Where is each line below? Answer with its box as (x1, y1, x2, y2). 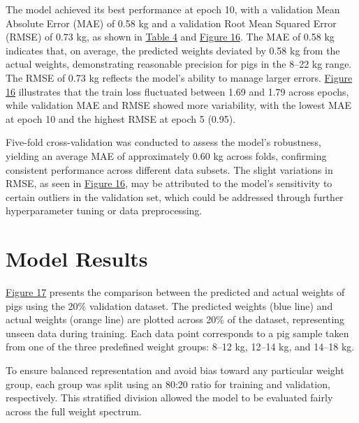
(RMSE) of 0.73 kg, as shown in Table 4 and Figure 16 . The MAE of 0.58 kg (6, 29, 335, 44)
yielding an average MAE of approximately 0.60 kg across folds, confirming (6, 148, 327, 163)
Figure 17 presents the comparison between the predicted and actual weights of (6, 285, 345, 299)
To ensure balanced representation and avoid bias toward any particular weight (6, 363, 344, 377)
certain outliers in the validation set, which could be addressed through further (6, 189, 344, 204)
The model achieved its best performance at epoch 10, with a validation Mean (6, 2, 340, 16)
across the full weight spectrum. (6, 403, 142, 418)
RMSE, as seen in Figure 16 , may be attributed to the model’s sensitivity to (6, 176, 332, 191)
